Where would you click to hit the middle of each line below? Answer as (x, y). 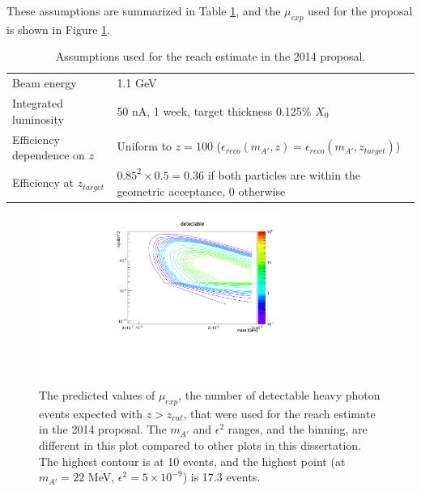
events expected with (91, 413)
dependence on (49, 155)
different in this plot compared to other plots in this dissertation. (200, 444)
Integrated (38, 103)
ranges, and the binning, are (298, 429)
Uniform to (145, 146)
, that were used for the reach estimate (279, 413)
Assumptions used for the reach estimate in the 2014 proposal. (210, 56)
